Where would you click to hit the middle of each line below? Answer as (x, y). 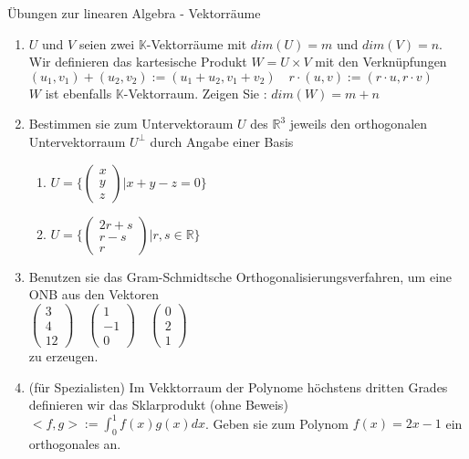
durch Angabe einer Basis (222, 141)
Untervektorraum (77, 141)
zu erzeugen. (63, 355)
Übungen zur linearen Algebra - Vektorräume (134, 13)
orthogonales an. (75, 443)
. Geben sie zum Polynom (277, 423)
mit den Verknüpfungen (381, 62)
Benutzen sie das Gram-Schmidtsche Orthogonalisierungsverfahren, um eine (240, 276)
